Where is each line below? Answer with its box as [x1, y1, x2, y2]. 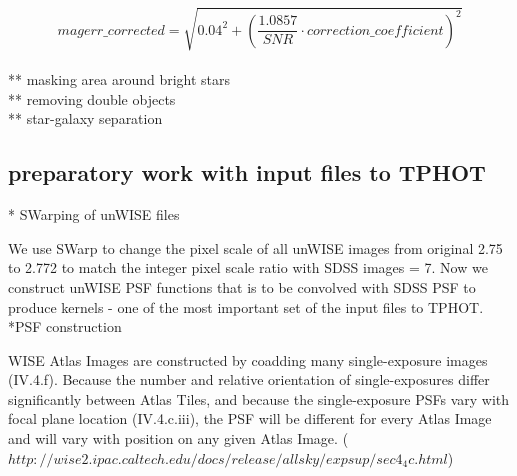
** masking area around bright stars [8, 69, 231, 90]
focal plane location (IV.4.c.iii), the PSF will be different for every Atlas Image [8, 408, 492, 429]
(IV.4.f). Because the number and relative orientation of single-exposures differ [8, 369, 490, 390]
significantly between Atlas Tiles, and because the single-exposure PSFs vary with [8, 388, 510, 409]
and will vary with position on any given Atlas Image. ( [8, 428, 349, 449]
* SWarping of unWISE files [8, 204, 180, 225]
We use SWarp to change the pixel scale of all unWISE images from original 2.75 [8, 237, 503, 258]
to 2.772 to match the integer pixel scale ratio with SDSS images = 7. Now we [8, 257, 488, 278]
